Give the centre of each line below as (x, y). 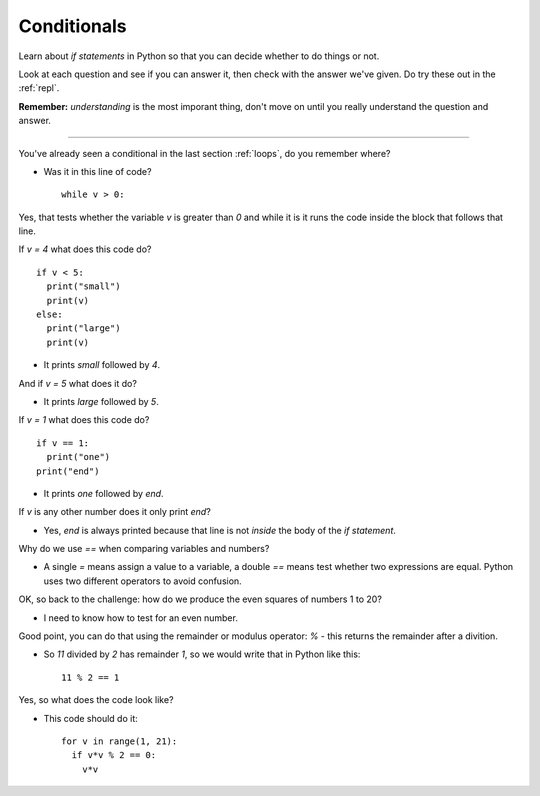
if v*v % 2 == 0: (114, 755)
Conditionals (72, 26)
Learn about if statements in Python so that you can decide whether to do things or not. (199, 56)
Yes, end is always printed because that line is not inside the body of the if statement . (220, 530)
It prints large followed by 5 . (101, 401)
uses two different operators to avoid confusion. (142, 581)
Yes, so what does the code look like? (96, 700)
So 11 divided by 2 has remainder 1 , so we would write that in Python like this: (202, 654)
